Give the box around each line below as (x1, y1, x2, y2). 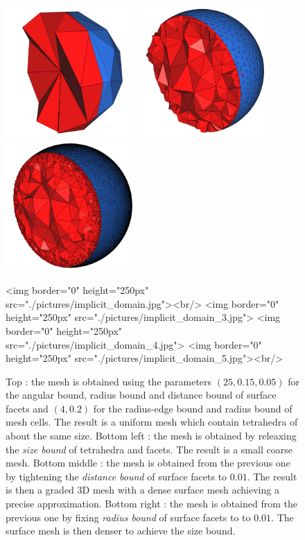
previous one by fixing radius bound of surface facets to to (6, 509, 251, 524)
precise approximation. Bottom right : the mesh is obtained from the (6, 496, 297, 511)
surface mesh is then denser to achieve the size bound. (6, 523, 236, 538)
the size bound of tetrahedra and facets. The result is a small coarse (6, 442, 293, 456)
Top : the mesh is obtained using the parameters (6, 374, 212, 388)
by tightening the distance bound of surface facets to (6, 469, 227, 483)
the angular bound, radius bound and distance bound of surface (6, 387, 277, 402)
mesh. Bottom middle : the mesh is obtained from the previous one (6, 455, 290, 470)
